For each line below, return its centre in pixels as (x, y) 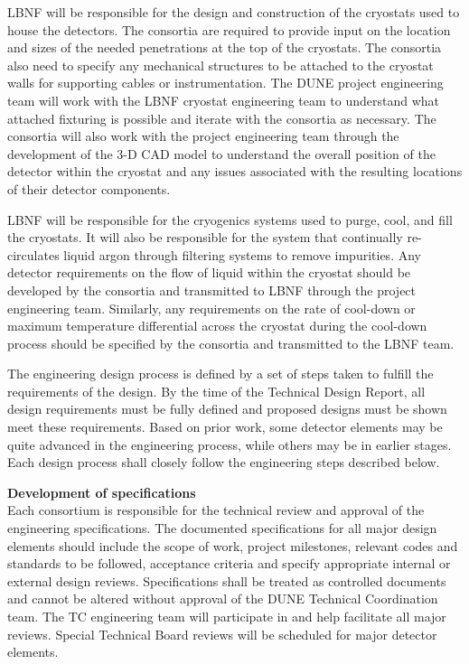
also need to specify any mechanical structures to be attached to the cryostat (220, 65)
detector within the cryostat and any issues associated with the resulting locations (235, 171)
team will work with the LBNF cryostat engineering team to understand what (224, 100)
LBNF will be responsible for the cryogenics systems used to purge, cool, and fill (230, 219)
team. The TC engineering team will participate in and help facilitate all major (227, 616)
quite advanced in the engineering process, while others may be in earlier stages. (230, 444)
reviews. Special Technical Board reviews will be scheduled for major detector (222, 634)
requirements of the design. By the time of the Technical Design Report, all (216, 391)
